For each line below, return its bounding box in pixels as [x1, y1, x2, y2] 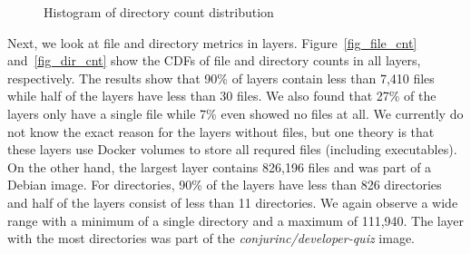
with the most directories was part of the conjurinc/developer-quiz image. [7, 229, 415, 248]
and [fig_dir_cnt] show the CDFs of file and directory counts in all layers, [7, 51, 421, 70]
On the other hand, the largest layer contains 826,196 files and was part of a [7, 157, 432, 176]
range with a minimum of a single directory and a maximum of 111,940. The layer [7, 210, 465, 230]
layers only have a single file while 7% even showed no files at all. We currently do [7, 103, 464, 122]
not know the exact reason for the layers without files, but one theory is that [7, 122, 435, 141]
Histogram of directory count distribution [44, 3, 274, 21]
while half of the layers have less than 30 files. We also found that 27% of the [7, 86, 437, 105]
